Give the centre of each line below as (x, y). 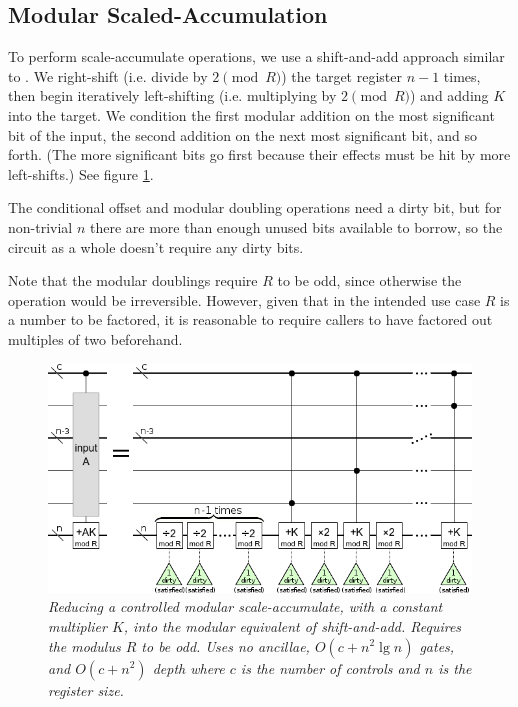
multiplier (77, 625)
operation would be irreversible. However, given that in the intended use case (244, 299)
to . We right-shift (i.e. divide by (108, 75)
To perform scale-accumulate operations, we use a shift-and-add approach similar (256, 56)
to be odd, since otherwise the (369, 280)
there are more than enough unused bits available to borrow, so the (296, 226)
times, (462, 75)
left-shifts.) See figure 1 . (81, 173)
